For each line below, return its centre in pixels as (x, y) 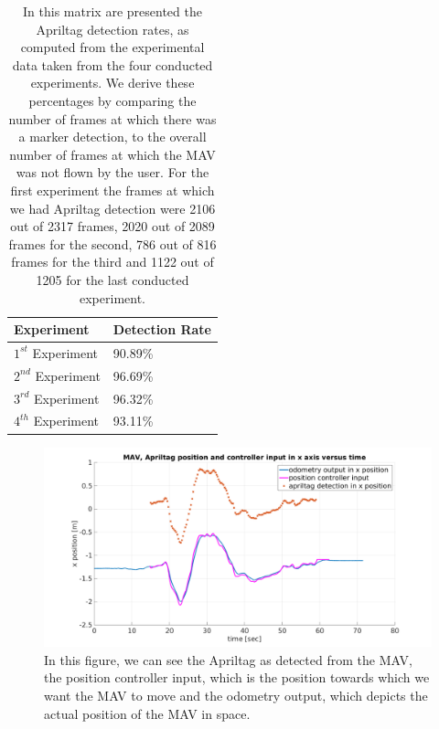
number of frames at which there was (112, 118)
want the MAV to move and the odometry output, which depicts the (236, 695)
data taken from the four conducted (112, 64)
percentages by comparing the (112, 100)
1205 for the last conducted (112, 279)
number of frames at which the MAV (112, 154)
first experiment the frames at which (112, 190)
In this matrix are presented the (112, 11)
